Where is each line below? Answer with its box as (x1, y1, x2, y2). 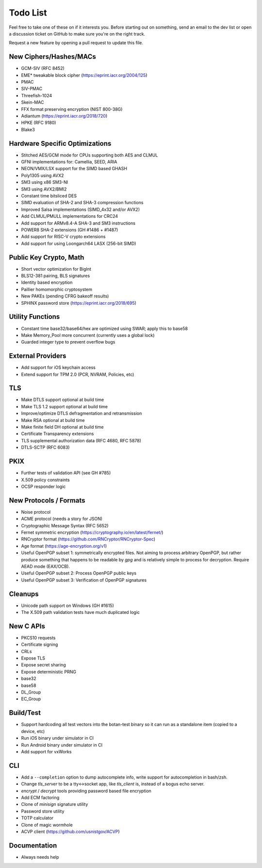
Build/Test (9, 709, 41, 717)
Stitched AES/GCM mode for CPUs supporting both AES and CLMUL (21, 152, 158, 158)
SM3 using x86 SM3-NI (21, 179, 68, 185)
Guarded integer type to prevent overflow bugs (21, 339, 115, 345)
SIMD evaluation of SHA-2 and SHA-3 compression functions (21, 200, 144, 206)
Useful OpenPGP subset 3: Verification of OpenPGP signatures (21, 577, 147, 583)
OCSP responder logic (21, 484, 66, 489)
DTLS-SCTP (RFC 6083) (21, 445, 70, 451)
